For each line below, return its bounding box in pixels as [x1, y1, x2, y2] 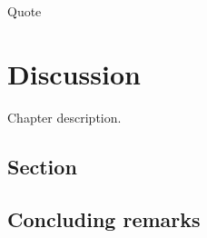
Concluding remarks [7, 205, 201, 233]
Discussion [7, 55, 141, 92]
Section [7, 152, 77, 180]
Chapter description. [7, 107, 122, 126]
